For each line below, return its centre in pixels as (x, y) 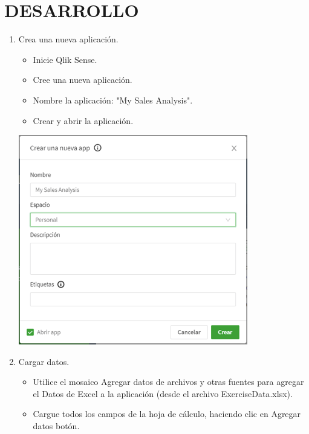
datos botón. (56, 426)
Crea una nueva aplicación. (68, 39)
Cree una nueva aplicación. (83, 80)
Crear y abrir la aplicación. (83, 120)
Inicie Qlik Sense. (65, 59)
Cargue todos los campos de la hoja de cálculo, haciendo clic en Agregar (167, 414)
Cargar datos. (44, 361)
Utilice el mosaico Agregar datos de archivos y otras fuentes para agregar (168, 382)
